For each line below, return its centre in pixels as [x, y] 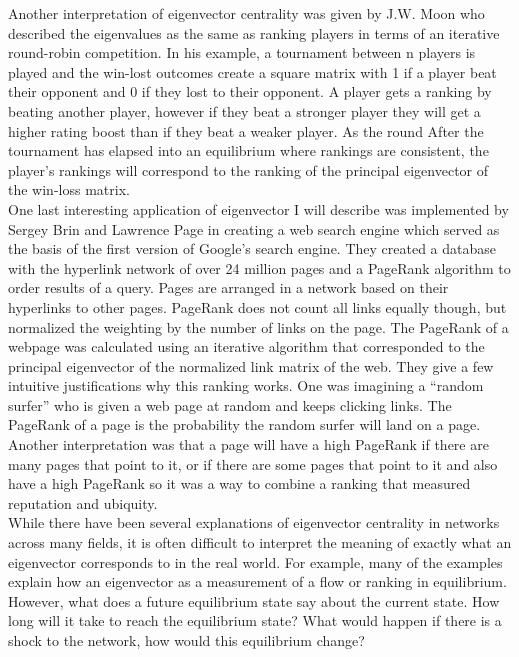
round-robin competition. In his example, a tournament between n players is [242, 52]
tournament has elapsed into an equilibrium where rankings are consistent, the [248, 150]
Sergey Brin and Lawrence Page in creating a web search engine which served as [254, 228]
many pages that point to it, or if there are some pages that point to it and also [253, 463]
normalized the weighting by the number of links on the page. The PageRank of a [258, 326]
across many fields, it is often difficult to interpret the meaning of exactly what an [260, 542]
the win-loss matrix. [69, 189]
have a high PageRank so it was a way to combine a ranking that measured [239, 483]
